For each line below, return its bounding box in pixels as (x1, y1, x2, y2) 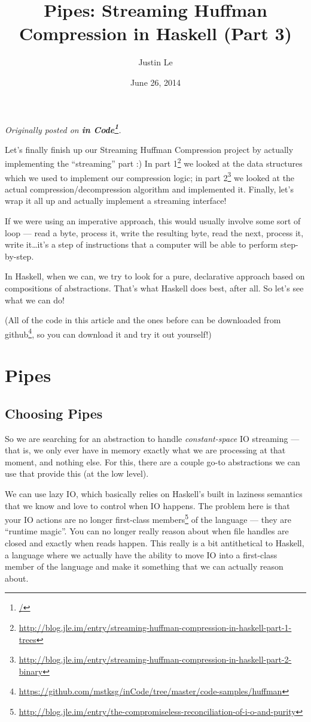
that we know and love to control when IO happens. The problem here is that (5, 499, 290, 512)
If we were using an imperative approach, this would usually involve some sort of (5, 215, 301, 227)
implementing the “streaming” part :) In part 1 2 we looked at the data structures (5, 155, 303, 169)
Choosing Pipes (5, 404, 103, 422)
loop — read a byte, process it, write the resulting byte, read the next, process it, (5, 226, 304, 239)
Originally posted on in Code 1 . (5, 121, 121, 136)
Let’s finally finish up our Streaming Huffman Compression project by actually (5, 143, 294, 155)
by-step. (5, 249, 34, 262)
